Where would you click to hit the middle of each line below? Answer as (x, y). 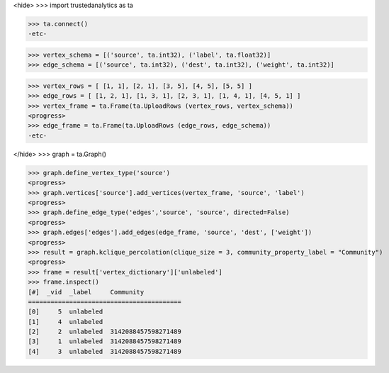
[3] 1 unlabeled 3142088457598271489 (105, 341)
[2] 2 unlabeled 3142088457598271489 (105, 332)
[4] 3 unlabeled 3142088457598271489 (105, 351)
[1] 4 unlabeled (66, 322)
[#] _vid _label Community (86, 292)
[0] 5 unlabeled (66, 312)
